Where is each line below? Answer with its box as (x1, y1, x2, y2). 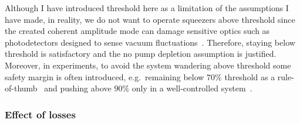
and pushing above (44, 82, 112, 94)
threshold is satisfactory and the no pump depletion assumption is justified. (5, 47, 277, 60)
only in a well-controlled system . (132, 82, 252, 94)
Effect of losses (5, 107, 76, 121)
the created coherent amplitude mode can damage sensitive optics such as (5, 25, 270, 37)
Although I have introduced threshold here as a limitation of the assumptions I (5, 2, 289, 13)
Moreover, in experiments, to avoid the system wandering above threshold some (5, 59, 291, 71)
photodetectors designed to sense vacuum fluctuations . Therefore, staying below (5, 36, 295, 48)
